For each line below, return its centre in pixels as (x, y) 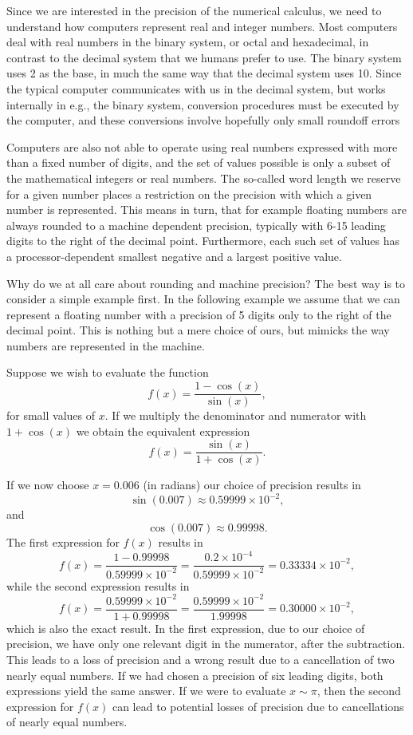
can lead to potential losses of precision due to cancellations (258, 706)
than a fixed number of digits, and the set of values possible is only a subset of (199, 162)
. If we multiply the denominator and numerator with (236, 415)
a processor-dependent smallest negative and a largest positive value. (174, 256)
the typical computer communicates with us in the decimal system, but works (196, 88)
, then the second (359, 691)
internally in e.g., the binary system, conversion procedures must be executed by (203, 104)
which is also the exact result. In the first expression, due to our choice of (186, 628)
